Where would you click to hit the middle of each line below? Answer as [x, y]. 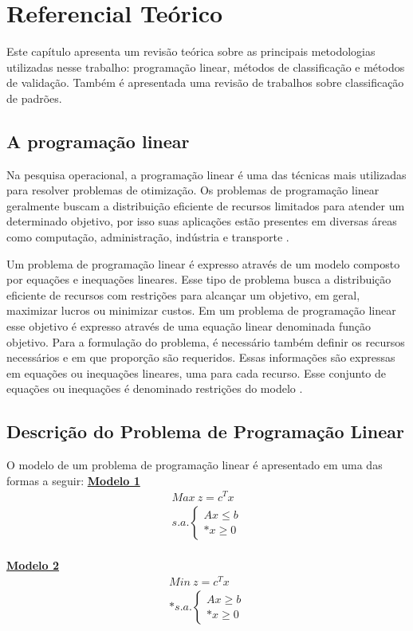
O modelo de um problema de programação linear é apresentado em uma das [195, 465]
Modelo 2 [33, 565]
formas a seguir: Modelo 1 [73, 480]
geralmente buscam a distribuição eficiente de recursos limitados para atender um [206, 205]
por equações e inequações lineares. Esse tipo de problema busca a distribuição [199, 279]
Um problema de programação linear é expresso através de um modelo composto [203, 263]
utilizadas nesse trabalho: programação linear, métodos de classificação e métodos [206, 67]
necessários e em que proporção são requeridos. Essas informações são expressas [201, 357]
